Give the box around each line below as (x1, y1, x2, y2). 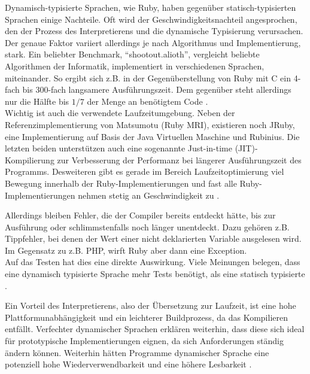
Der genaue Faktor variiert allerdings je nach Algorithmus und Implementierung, (5, 36, 301, 48)
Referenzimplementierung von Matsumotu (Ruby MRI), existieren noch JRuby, (5, 118, 295, 130)
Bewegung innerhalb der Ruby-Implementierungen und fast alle (5, 177, 237, 189)
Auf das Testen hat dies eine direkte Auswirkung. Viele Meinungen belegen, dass (5, 256, 300, 268)
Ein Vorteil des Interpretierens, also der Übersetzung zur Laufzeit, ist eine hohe (5, 299, 296, 312)
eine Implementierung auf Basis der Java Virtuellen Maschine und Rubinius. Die (5, 130, 300, 142)
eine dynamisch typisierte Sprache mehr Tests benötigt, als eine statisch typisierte (5, 267, 305, 280)
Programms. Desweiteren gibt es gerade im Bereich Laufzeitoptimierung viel (5, 165, 284, 178)
